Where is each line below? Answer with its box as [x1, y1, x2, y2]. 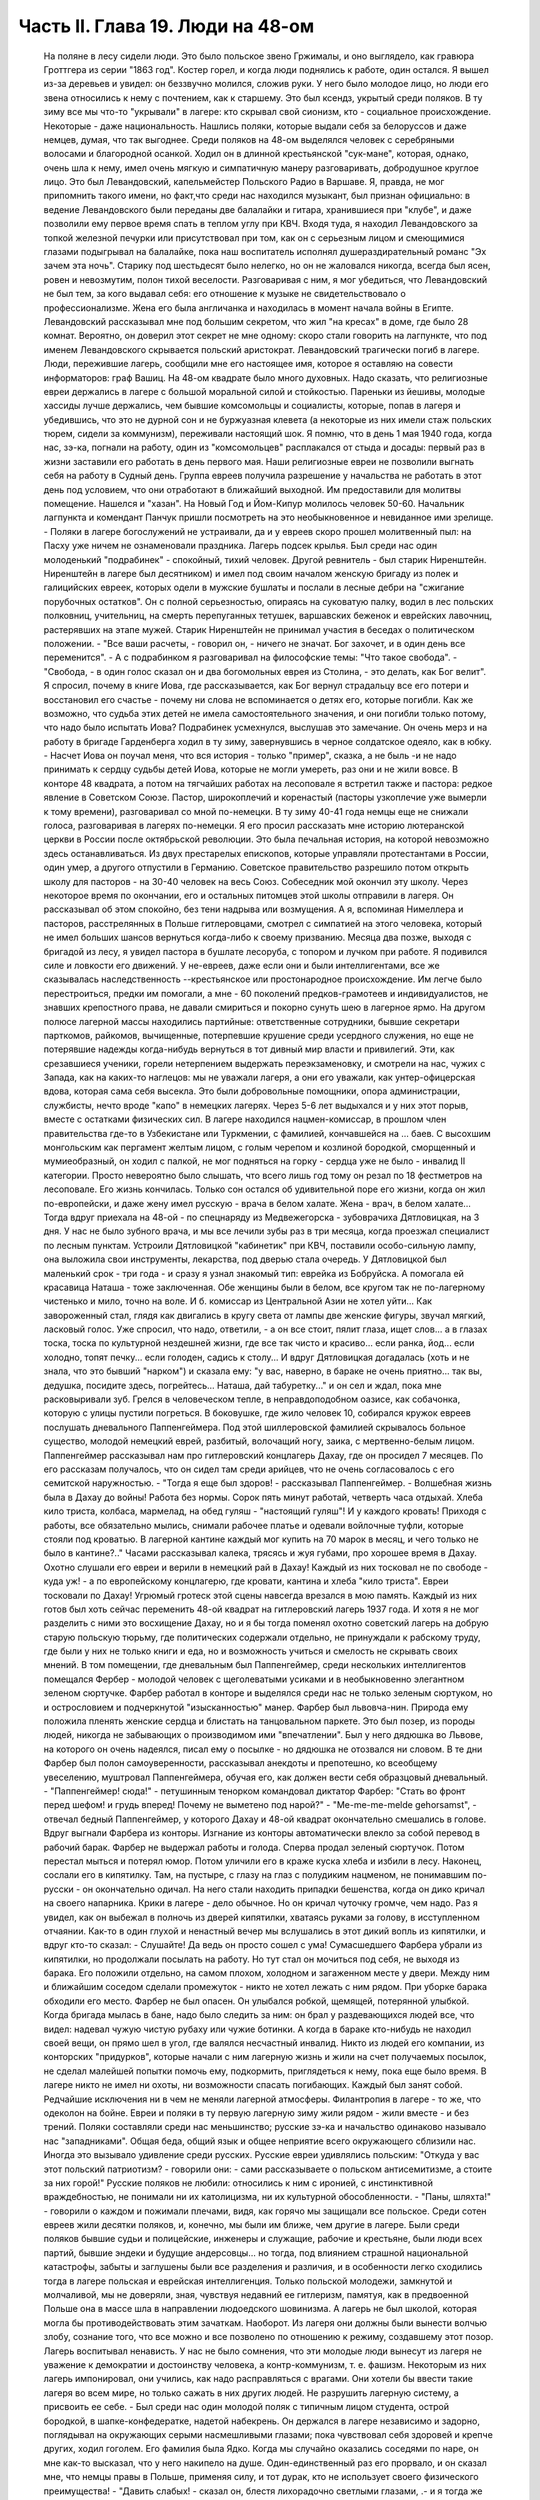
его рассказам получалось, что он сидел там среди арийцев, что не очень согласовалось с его [43, 1463, 455, 1475]
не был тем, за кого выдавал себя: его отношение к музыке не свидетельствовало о [43, 288, 407, 300]
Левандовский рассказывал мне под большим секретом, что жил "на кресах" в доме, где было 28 [43, 315, 469, 327]
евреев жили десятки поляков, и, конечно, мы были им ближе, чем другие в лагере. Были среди [43, 2219, 460, 2231]
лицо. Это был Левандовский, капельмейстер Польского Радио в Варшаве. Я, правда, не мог [43, 176, 445, 188]
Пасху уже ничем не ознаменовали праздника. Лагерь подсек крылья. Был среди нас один [43, 540, 438, 552]
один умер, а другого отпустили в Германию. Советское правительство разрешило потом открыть [43, 861, 469, 874]
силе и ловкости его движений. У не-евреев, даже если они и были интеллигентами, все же [43, 959, 440, 971]
